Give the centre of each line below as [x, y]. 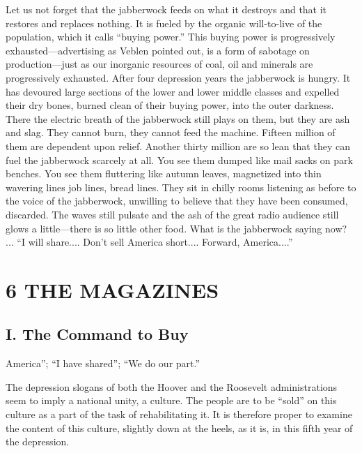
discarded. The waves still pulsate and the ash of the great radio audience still [172, 214]
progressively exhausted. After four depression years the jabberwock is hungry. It [178, 77]
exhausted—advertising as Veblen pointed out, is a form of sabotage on [158, 50]
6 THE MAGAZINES [112, 289]
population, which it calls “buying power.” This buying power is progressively [171, 37]
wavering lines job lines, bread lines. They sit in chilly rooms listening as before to [181, 187]
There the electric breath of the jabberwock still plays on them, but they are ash [178, 118]
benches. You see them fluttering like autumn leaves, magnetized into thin [164, 173]
